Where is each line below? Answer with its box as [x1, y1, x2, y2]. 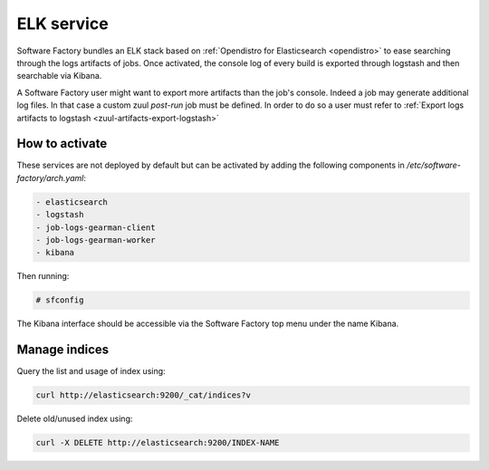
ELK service [16, 14, 109, 34]
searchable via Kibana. [16, 71, 102, 82]
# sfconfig [35, 295, 84, 305]
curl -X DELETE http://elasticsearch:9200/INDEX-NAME [35, 437, 280, 448]
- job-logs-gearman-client [35, 222, 156, 233]
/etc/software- [406, 159, 461, 171]
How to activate [16, 136, 108, 151]
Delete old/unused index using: [16, 413, 133, 425]
